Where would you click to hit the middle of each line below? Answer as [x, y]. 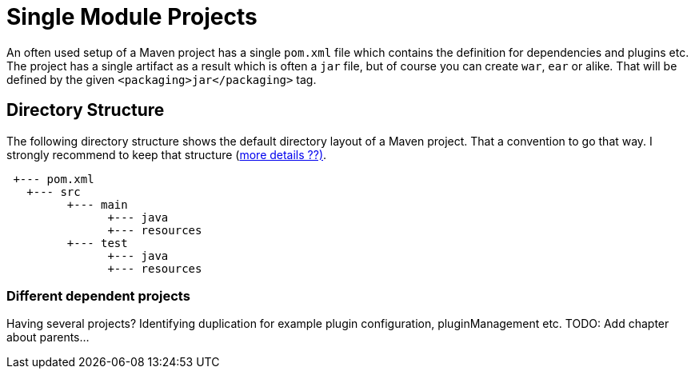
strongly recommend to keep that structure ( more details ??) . [167, 154]
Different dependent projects [98, 295]
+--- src [54, 191]
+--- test [97, 243]
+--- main [97, 204]
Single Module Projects [132, 17]
